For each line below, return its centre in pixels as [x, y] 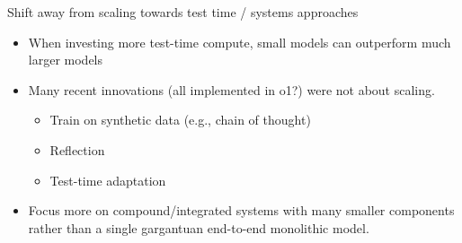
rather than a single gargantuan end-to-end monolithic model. [199, 227]
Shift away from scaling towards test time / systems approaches [183, 12]
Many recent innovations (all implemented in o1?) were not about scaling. [231, 89]
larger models [66, 60]
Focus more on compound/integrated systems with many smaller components [241, 210]
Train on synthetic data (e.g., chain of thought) [180, 120]
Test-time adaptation [108, 180]
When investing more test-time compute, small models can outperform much [240, 42]
